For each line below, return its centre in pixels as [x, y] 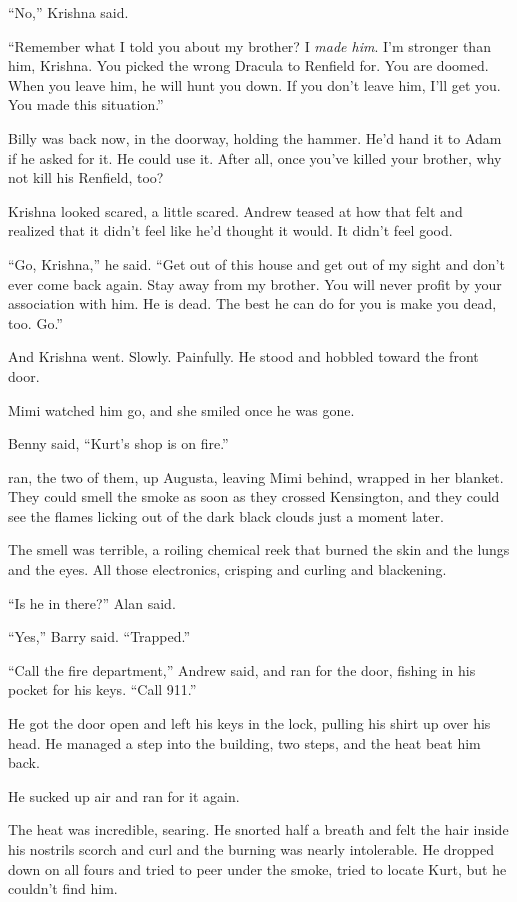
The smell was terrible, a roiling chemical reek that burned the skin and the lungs [259, 549]
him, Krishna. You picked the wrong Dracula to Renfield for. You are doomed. [248, 65]
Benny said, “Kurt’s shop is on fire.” [118, 443]
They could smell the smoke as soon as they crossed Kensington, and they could [254, 496]
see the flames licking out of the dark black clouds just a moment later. [226, 515]
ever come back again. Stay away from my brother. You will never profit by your [255, 283]
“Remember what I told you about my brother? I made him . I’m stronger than [249, 45]
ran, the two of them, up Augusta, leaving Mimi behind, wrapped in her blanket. [256, 476]
